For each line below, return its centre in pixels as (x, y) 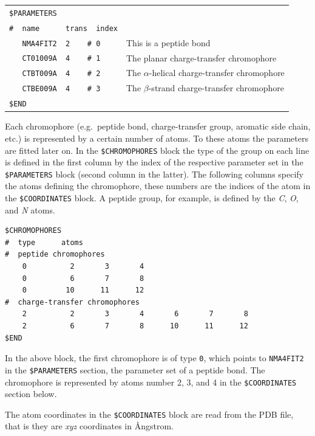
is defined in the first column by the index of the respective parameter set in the (154, 162)
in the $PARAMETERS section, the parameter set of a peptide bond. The (135, 369)
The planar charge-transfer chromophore (201, 57)
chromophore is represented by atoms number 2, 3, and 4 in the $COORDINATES (151, 382)
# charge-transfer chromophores (72, 302)
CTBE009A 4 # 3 (61, 89)
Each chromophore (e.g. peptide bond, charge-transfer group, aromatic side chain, (158, 126)
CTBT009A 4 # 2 (61, 74)
